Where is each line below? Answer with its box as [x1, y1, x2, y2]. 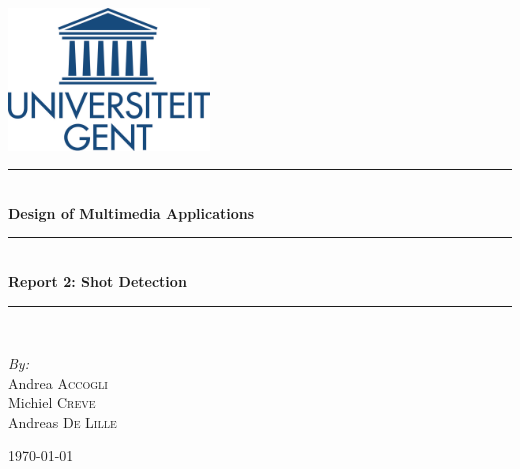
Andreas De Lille [8, 411, 117, 432]
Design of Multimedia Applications [8, 202, 255, 223]
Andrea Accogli [8, 372, 108, 393]
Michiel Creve [8, 392, 96, 413]
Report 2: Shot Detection [8, 270, 187, 291]
